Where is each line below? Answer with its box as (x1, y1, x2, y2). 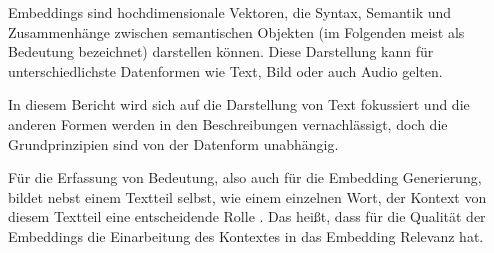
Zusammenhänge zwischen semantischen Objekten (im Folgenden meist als (8, 21, 465, 42)
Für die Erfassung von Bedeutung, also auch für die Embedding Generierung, (8, 167, 482, 188)
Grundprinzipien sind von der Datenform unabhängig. (8, 133, 339, 154)
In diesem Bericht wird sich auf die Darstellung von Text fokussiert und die (8, 94, 470, 115)
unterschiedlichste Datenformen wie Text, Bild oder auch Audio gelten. (8, 60, 443, 81)
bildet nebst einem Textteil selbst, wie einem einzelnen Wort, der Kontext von (8, 186, 487, 207)
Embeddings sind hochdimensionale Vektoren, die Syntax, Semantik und (8, 2, 452, 22)
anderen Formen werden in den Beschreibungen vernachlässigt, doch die (8, 113, 448, 134)
